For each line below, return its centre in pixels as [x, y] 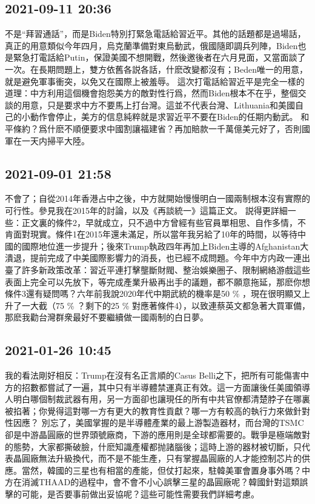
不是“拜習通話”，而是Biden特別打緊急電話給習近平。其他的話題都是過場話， [155, 34]
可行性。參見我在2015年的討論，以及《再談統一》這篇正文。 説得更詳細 [146, 210]
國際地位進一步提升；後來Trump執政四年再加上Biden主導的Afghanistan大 [165, 246]
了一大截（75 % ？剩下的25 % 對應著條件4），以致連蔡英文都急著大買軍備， [161, 305]
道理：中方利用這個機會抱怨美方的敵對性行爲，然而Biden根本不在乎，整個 [151, 93]
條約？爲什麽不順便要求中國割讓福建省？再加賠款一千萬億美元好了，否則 [157, 128]
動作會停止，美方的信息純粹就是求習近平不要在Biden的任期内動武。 [164, 117]
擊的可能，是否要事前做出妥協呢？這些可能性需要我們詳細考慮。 [132, 494]
